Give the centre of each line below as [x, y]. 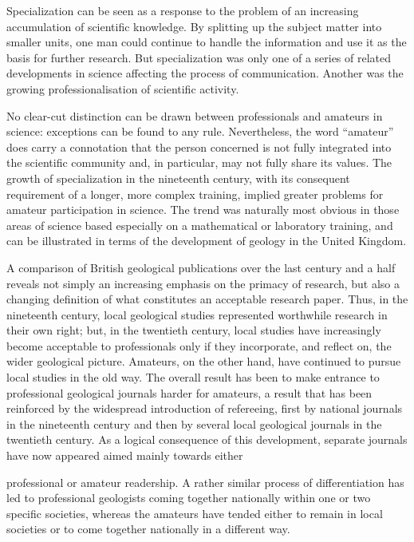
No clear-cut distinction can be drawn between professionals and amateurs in [195, 115]
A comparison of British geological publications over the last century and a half [201, 267]
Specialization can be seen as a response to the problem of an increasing [183, 10]
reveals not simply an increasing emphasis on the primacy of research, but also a [203, 283]
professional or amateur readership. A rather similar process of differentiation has [205, 482]
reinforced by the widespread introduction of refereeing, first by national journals [205, 408]
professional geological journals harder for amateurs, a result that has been [189, 392]
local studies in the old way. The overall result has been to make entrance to [193, 377]
